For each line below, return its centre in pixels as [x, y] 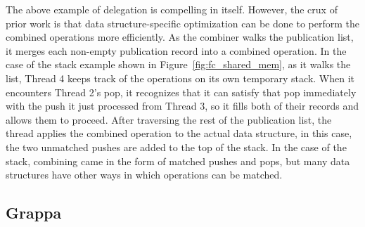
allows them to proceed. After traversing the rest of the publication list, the [169, 119]
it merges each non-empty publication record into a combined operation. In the [176, 50]
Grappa [34, 213]
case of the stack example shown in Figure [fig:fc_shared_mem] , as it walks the [178, 64]
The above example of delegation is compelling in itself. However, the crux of [172, 9]
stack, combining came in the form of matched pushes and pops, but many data [178, 161]
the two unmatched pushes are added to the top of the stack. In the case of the [176, 147]
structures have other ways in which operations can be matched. [144, 175]
